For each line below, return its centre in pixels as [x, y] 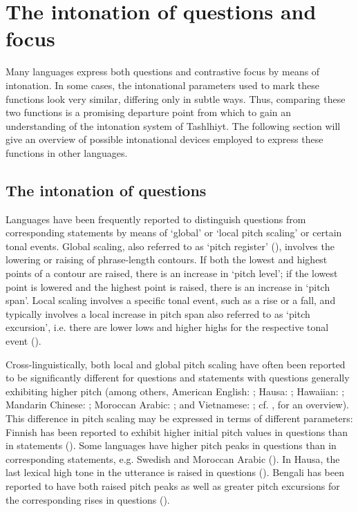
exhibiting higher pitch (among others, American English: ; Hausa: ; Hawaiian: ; [175, 391]
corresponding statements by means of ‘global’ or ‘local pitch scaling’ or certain [174, 233]
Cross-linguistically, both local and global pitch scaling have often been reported [176, 364]
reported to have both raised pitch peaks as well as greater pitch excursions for [173, 485]
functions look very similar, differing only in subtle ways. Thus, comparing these [176, 98]
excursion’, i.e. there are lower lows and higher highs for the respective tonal [167, 327]
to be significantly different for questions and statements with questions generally [178, 378]
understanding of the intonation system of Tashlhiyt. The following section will [173, 125]
